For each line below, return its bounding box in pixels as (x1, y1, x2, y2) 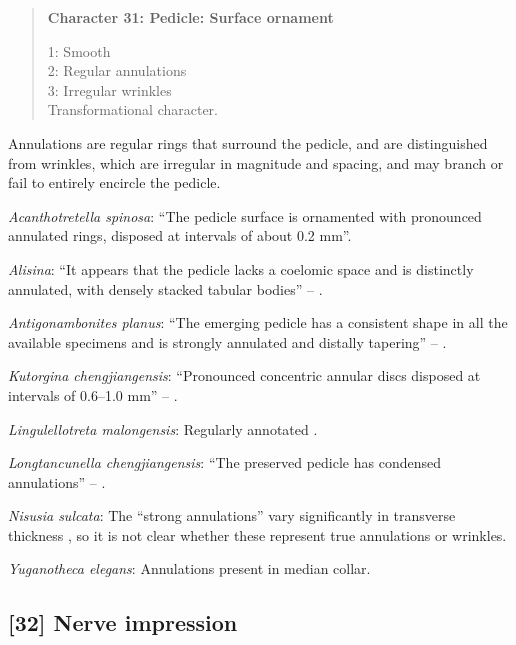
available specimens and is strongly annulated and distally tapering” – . (8, 331, 447, 352)
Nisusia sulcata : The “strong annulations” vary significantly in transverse (8, 505, 456, 526)
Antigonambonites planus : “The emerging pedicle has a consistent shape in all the (8, 312, 508, 333)
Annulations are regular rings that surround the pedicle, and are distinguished (8, 132, 488, 153)
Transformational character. (47, 99, 218, 120)
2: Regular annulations (47, 60, 187, 81)
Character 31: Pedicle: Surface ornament (47, 7, 334, 27)
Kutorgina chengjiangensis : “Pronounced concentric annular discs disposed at (8, 365, 481, 386)
